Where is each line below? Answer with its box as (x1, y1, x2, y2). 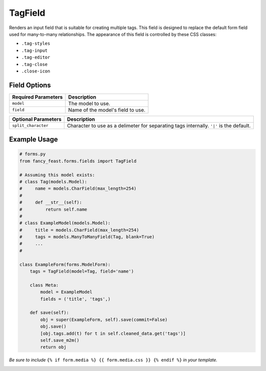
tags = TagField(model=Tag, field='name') (30, 269, 134, 274)
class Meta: (30, 282, 59, 288)
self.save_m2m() (40, 337, 80, 343)
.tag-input (21, 47, 48, 53)
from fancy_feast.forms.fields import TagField (19, 158, 136, 164)
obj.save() (40, 324, 66, 330)
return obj (40, 344, 66, 350)
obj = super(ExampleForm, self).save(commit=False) (40, 317, 168, 322)
